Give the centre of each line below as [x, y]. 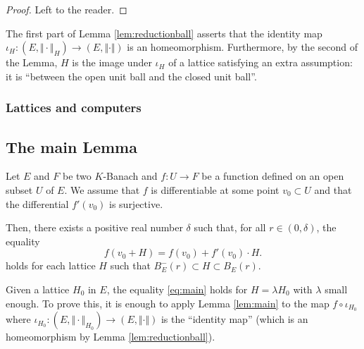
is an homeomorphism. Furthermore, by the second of [242, 47]
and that [333, 190]
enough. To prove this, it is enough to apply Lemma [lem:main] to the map [168, 303]
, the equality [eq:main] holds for [177, 289]
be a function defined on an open [273, 176]
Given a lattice [38, 289]
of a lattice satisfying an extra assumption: [261, 62]
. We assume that [102, 190]
